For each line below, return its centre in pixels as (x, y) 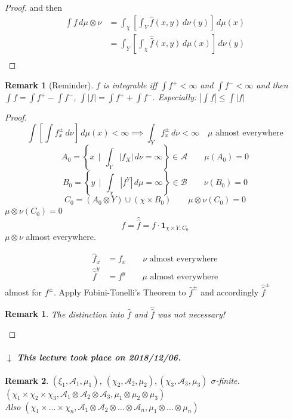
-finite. (228, 380)
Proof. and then (34, 7)
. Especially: (175, 97)
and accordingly (230, 292)
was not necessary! (191, 314)
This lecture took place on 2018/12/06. (99, 357)
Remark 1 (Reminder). (49, 85)
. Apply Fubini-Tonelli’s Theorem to (120, 292)
